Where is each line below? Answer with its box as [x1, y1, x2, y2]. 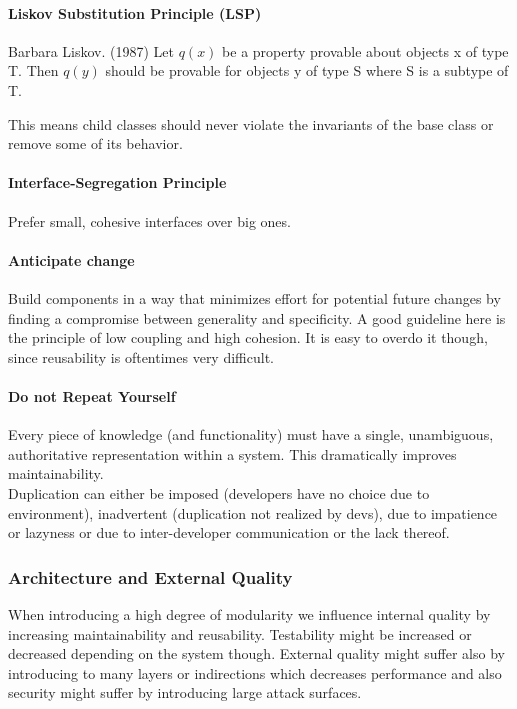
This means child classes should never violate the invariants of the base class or [8, 113, 494, 134]
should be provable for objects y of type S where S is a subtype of [105, 60, 509, 81]
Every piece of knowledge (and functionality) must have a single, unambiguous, [8, 424, 494, 445]
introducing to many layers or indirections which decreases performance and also [8, 662, 502, 683]
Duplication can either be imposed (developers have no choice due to [8, 482, 430, 503]
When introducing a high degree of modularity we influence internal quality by [8, 603, 491, 624]
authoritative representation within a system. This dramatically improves [8, 443, 457, 464]
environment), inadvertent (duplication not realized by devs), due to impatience [8, 502, 498, 523]
